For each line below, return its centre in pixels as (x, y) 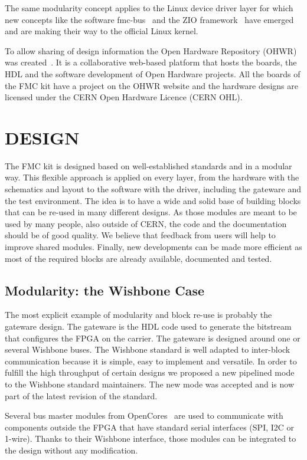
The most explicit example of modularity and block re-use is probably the (138, 315)
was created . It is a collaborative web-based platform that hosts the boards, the (151, 62)
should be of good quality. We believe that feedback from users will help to (140, 235)
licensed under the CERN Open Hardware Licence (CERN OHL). (124, 97)
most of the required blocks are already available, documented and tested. (138, 258)
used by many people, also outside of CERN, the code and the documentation (146, 223)
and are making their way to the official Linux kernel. (102, 31)
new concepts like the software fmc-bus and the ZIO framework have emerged (149, 19)
